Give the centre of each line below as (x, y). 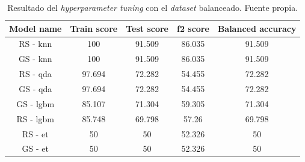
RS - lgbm (35, 118)
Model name (35, 28)
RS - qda (35, 74)
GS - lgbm (35, 103)
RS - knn (35, 44)
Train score (94, 28)
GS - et (35, 148)
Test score (147, 28)
